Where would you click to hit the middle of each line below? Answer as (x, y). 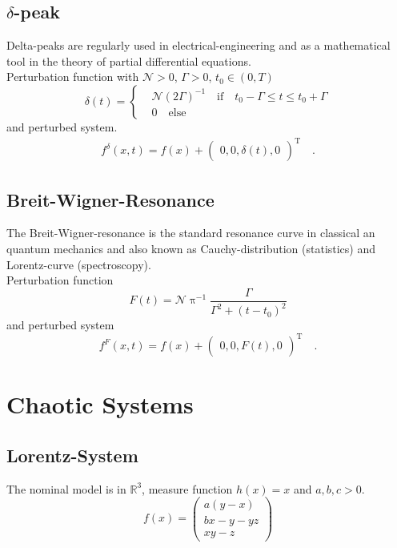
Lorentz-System (72, 455)
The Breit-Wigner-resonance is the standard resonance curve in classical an (191, 233)
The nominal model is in (66, 488)
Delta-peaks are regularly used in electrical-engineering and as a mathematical (198, 45)
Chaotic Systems (100, 404)
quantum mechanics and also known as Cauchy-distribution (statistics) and (191, 248)
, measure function (187, 488)
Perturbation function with (73, 77)
